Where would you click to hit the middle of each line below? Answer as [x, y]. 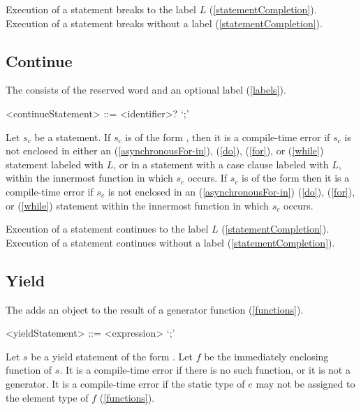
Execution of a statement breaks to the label [101, 9]
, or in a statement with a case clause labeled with [221, 164]
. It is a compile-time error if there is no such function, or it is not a [205, 370]
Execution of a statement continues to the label [107, 229]
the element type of [47, 397]
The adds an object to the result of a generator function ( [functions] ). [155, 309]
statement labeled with [55, 164]
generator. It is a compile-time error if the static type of [125, 383]
